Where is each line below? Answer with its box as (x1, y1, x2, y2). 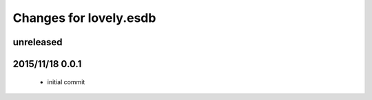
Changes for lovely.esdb (12, 10, 156, 25)
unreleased (12, 36, 63, 48)
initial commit (47, 77, 85, 86)
